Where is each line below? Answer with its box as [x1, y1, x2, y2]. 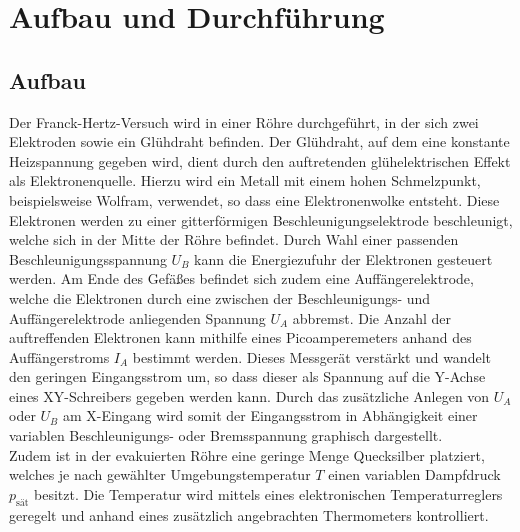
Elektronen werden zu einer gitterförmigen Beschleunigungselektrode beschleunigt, [9, 209, 513, 230]
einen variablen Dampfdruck [328, 464, 501, 485]
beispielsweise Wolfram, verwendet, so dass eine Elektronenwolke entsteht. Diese [9, 189, 500, 210]
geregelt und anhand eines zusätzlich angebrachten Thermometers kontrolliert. [9, 504, 489, 525]
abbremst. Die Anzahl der [292, 307, 452, 328]
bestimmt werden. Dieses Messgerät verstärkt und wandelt [132, 346, 491, 367]
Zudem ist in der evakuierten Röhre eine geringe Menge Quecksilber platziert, [9, 444, 485, 465]
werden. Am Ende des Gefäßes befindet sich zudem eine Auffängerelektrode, [9, 268, 474, 289]
